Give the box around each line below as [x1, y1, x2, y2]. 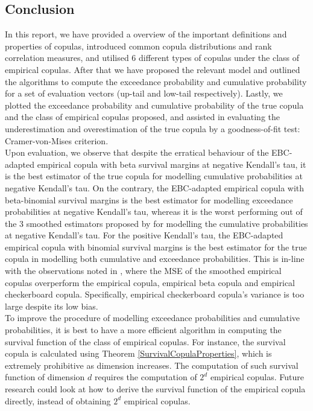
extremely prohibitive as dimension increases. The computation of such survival [5, 358, 299, 371]
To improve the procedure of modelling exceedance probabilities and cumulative [5, 311, 300, 324]
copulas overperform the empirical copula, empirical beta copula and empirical [5, 276, 295, 288]
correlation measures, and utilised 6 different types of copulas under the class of [5, 51, 299, 64]
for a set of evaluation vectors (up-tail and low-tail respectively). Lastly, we [5, 87, 283, 100]
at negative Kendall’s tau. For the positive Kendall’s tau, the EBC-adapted [5, 229, 283, 241]
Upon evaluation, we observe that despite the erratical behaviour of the [5, 146, 269, 159]
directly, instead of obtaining [5, 394, 111, 407]
